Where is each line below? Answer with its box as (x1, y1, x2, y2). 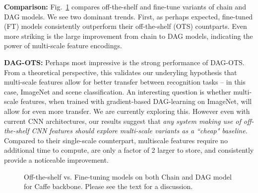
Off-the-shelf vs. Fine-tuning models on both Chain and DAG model (24, 171, 232, 182)
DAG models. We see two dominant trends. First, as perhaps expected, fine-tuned (4, 11, 253, 21)
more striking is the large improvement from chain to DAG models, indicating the (4, 30, 253, 41)
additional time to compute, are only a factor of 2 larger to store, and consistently (4, 145, 254, 155)
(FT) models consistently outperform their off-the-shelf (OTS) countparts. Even (4, 21, 247, 31)
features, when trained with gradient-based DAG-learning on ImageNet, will (20, 96, 252, 106)
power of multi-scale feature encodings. (4, 40, 122, 51)
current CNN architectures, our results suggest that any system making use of (4, 115, 241, 126)
